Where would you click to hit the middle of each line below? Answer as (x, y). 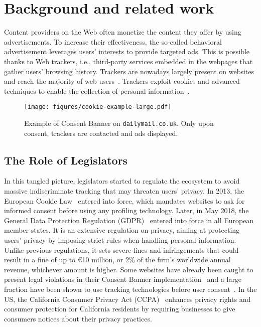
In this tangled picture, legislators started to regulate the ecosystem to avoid (122, 181)
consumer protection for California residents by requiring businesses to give (120, 309)
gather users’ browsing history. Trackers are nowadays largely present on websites (129, 71)
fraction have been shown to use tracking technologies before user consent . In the (130, 289)
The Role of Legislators (66, 160)
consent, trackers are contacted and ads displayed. (101, 133)
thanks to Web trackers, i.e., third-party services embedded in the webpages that (128, 61)
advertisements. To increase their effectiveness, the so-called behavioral (113, 41)
